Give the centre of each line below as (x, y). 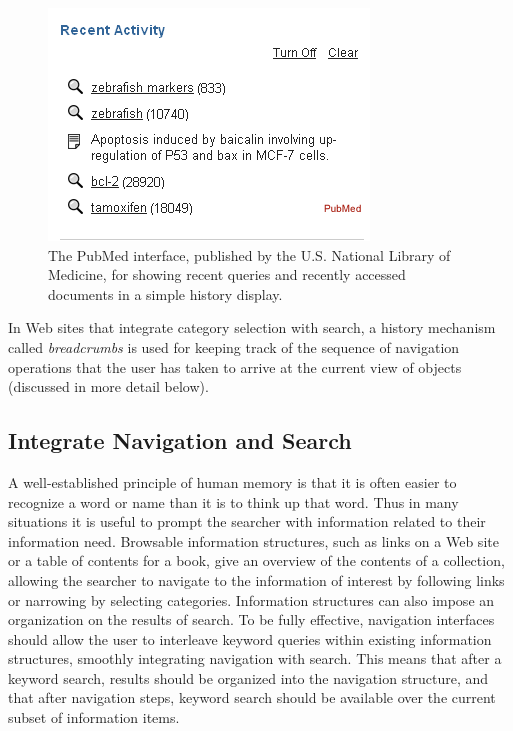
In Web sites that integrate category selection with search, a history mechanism (252, 327)
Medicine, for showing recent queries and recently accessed (227, 274)
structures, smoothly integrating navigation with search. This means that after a (255, 658)
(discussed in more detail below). (108, 386)
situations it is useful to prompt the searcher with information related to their (247, 521)
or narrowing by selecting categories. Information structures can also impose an (251, 599)
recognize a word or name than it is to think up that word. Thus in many (233, 501)
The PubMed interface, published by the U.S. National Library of (249, 254)
